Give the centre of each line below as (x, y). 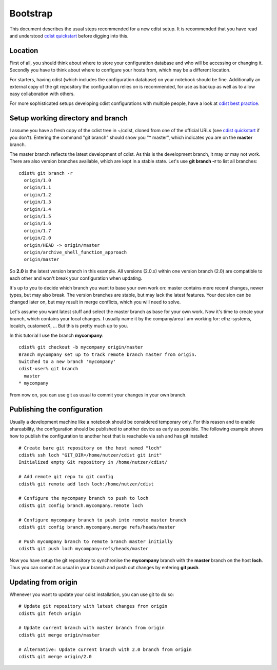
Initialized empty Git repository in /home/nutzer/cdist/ (93, 462)
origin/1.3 (37, 202)
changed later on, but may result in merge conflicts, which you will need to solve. (95, 302)
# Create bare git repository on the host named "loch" (90, 448)
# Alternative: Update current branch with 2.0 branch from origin (105, 649)
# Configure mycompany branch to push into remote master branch (103, 520)
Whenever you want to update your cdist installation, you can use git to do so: (92, 594)
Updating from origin (44, 582)
